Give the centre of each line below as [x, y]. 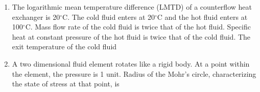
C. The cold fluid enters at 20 [109, 17]
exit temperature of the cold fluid [64, 47]
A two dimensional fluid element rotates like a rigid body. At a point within [131, 63]
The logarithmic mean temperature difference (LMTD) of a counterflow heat [132, 7]
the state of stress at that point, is [66, 84]
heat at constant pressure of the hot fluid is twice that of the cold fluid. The [131, 36]
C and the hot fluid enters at [202, 17]
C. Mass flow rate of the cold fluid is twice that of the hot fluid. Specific [138, 27]
